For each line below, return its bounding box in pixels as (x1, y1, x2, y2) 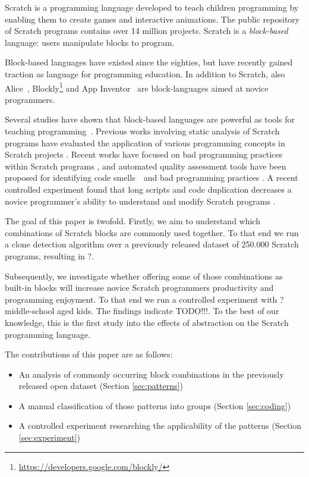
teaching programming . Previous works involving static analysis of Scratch (5, 125, 280, 137)
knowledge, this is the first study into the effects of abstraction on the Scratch (5, 316, 289, 328)
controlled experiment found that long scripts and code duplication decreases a (5, 183, 292, 195)
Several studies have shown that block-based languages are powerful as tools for (5, 113, 295, 125)
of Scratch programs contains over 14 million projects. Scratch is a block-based (5, 24, 288, 37)
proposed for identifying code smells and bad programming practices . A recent (5, 171, 298, 184)
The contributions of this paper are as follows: (5, 348, 173, 360)
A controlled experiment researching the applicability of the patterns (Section (18, 419, 301, 432)
